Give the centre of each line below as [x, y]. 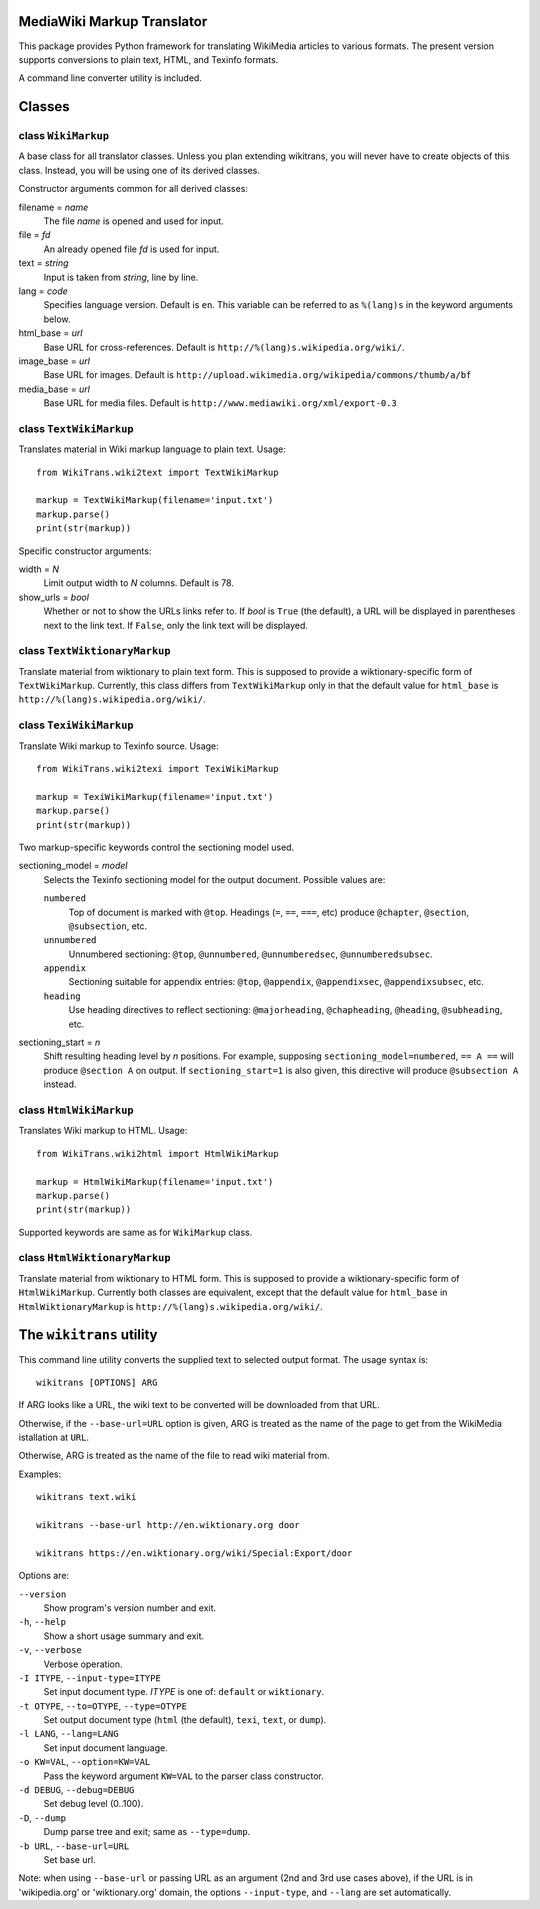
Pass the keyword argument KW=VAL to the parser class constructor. [183, 1776]
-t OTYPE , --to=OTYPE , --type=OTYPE [102, 1706]
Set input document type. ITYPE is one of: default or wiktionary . [184, 1692]
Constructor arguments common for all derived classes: [133, 189]
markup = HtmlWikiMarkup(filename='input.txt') [155, 1181]
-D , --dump [42, 1817]
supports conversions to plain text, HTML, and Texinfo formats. [148, 59]
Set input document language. [106, 1747]
